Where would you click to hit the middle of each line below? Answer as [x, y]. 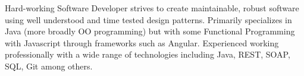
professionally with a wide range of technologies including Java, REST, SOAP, [148, 54]
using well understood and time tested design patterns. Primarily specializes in [148, 19]
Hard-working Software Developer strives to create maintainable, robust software [152, 8]
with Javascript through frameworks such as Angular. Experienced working [142, 42]
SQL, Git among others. [49, 66]
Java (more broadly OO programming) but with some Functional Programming [150, 31]
